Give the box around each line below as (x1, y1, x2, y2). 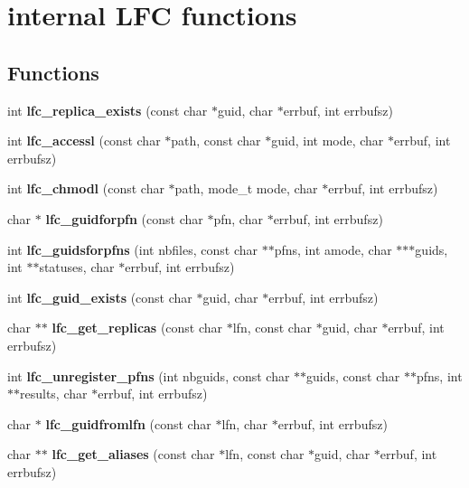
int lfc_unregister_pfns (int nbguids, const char (7, 366, 290, 385)
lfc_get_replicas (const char (52, 318, 223, 337)
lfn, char (221, 414, 268, 433)
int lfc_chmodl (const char (7, 179, 164, 198)
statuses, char (39, 258, 115, 277)
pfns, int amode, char (274, 239, 392, 258)
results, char (20, 384, 88, 403)
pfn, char (213, 209, 263, 228)
